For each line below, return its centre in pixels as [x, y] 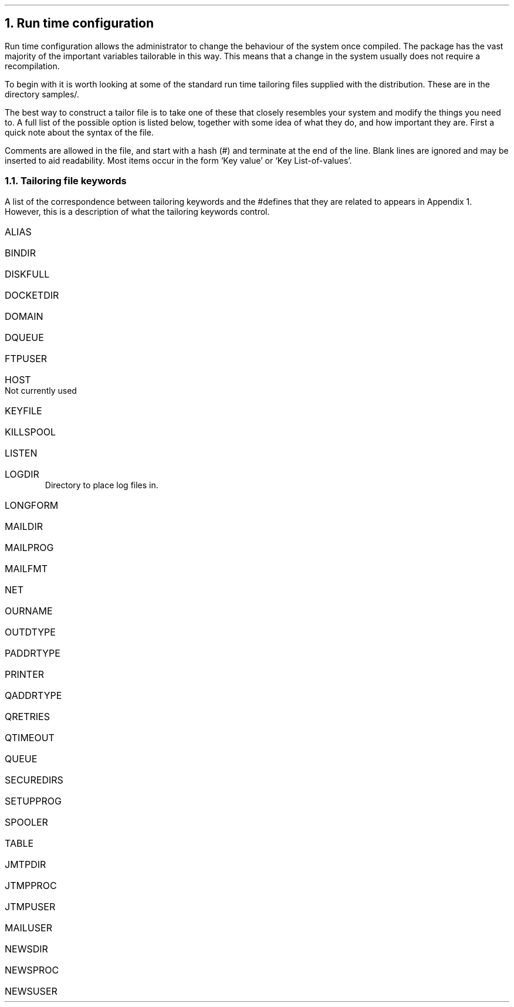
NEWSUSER [31, 991]
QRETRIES [27, 716]
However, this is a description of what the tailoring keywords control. [137, 211]
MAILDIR [24, 526]
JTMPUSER [30, 906]
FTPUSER [26, 358]
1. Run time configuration [79, 23]
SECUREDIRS [34, 780]
